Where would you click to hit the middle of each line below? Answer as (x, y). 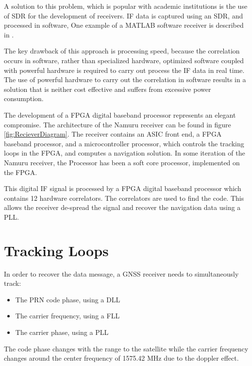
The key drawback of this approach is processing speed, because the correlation (122, 51)
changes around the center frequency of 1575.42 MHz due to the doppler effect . (121, 358)
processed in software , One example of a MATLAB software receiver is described (124, 25)
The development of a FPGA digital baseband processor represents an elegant (120, 114)
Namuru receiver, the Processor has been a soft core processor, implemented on (122, 162)
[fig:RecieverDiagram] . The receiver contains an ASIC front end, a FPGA (113, 134)
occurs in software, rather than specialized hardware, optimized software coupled (124, 60)
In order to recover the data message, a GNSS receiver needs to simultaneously (121, 273)
